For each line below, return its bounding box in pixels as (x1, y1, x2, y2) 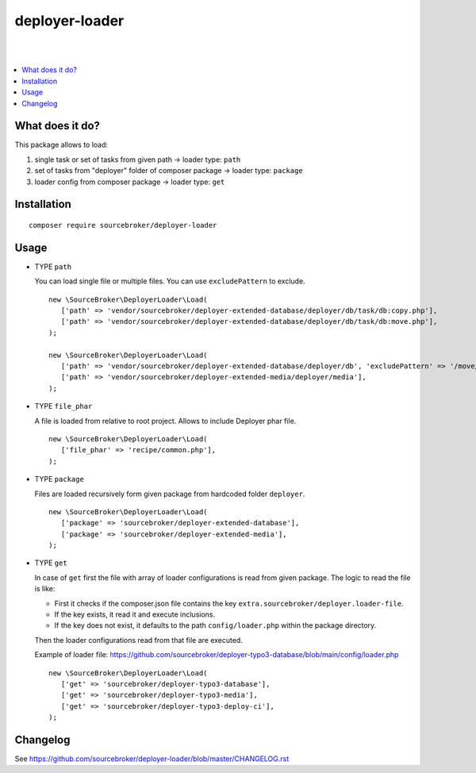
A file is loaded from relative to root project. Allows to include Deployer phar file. (34, 416, 297, 425)
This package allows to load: (14, 140, 109, 150)
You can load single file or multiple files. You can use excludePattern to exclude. (34, 276, 305, 286)
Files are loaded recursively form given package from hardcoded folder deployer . (34, 489, 305, 498)
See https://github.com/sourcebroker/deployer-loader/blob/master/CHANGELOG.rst (14, 754, 290, 763)
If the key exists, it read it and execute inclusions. (54, 610, 216, 619)
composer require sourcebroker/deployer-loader (29, 221, 217, 229)
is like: (34, 584, 56, 594)
